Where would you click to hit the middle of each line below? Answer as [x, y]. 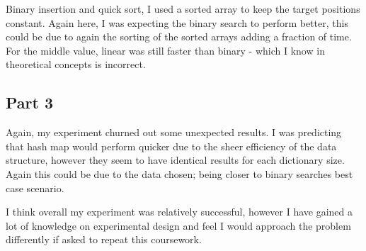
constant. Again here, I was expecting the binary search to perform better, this [177, 22]
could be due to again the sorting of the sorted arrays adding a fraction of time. [179, 37]
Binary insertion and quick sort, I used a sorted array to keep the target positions [183, 9]
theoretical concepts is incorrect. [76, 64]
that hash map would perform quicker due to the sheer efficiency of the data [171, 146]
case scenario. [35, 188]
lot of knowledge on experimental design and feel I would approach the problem [178, 225]
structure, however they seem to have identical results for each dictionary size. [175, 160]
